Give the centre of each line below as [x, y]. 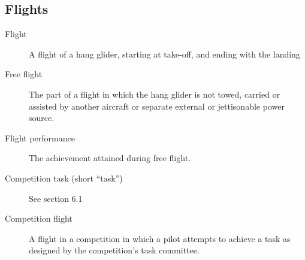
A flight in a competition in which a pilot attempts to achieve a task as [160, 238]
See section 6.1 [56, 198]
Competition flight [39, 218]
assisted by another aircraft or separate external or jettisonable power [157, 106]
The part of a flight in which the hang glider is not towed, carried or [155, 94]
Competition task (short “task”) [64, 178]
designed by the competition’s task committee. [114, 250]
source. [42, 118]
